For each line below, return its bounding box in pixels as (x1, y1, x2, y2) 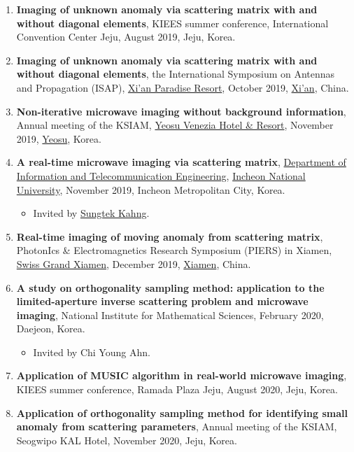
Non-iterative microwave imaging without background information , (16, 104, 346, 118)
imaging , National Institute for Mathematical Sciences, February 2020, (16, 307, 324, 322)
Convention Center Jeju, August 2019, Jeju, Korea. (16, 29, 236, 44)
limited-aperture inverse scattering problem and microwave (16, 294, 309, 309)
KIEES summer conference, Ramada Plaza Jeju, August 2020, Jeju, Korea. (16, 382, 338, 397)
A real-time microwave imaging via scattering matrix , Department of (16, 155, 346, 169)
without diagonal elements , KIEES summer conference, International (16, 15, 329, 30)
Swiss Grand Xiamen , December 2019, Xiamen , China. (16, 256, 251, 271)
